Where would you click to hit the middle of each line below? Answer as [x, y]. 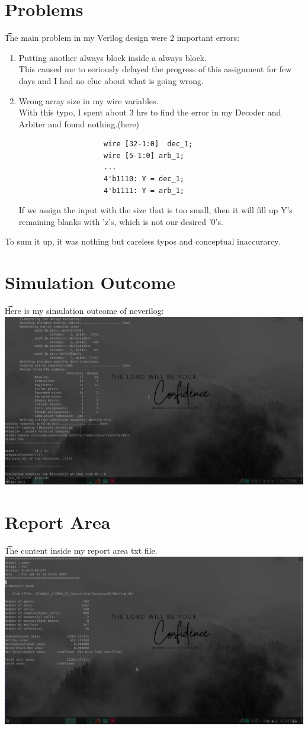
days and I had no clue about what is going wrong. [111, 80]
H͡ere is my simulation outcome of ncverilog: [84, 311]
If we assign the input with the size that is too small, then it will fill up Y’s [155, 210]
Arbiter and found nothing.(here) [79, 123]
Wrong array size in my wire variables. [89, 100]
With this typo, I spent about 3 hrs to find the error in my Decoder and [150, 112]
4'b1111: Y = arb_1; [144, 190]
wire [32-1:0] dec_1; [148, 144]
